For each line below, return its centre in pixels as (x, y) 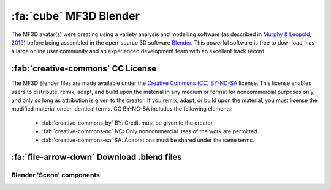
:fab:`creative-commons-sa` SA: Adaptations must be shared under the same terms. (148, 140)
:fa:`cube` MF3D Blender (76, 16)
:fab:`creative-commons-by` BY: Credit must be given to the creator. (128, 123)
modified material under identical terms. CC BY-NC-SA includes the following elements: (122, 109)
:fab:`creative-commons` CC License (84, 69)
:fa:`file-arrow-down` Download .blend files (97, 157)
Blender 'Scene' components (56, 175)
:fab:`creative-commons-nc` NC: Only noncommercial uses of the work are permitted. (150, 131)
